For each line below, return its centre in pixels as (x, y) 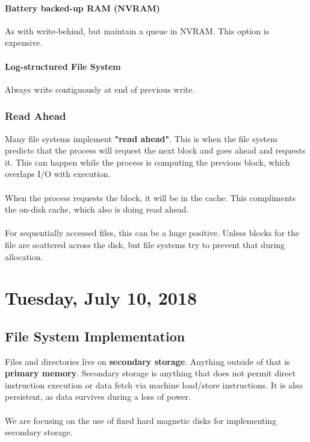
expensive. (24, 42)
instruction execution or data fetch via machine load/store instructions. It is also (154, 384)
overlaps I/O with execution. (58, 174)
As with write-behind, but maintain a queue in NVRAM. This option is (137, 30)
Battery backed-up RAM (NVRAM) (82, 8)
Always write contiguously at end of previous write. (100, 89)
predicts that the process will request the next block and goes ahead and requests (155, 150)
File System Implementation (95, 336)
